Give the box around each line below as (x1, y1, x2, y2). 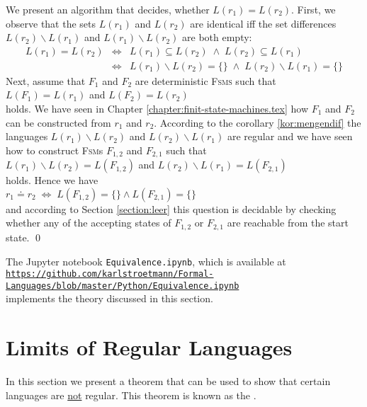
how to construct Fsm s (6, 142, 103, 157)
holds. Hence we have (6, 173, 98, 188)
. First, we (291, 2, 336, 16)
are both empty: (182, 30, 252, 45)
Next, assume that (6, 73, 86, 88)
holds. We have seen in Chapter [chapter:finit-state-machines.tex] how (6, 101, 309, 116)
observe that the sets (6, 16, 96, 30)
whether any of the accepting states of (6, 215, 171, 230)
